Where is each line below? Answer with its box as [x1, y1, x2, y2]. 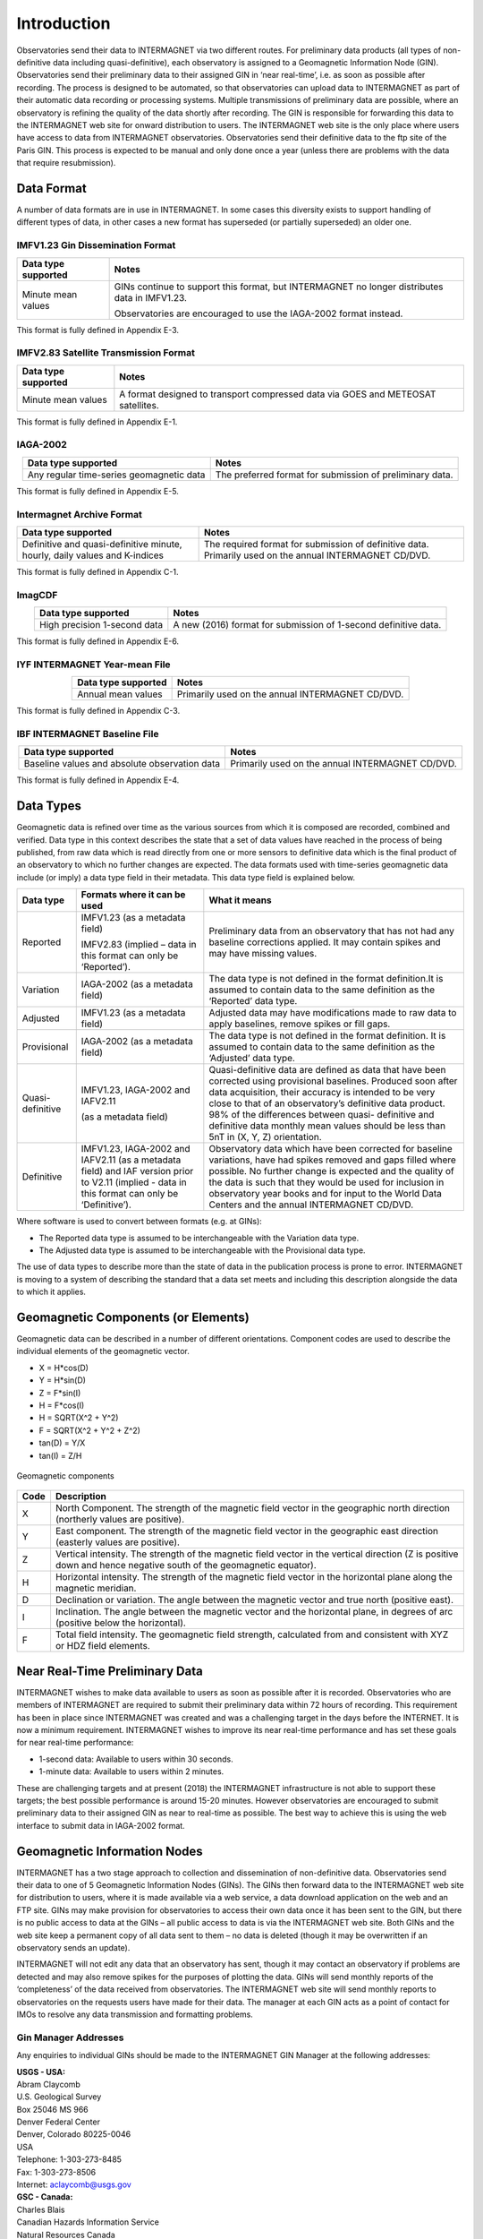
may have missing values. [208, 948, 318, 960]
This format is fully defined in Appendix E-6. [16, 636, 179, 647]
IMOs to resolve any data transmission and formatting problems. [16, 2009, 254, 2020]
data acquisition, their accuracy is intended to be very [208, 1086, 436, 1099]
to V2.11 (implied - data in [80, 1176, 187, 1188]
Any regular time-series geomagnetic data [27, 468, 206, 481]
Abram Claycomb [16, 2079, 80, 2089]
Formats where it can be [80, 888, 186, 901]
